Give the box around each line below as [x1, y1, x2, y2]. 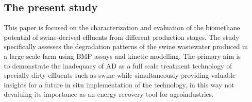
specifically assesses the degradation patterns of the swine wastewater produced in [4, 41, 248, 51]
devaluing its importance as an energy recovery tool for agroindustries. [4, 89, 214, 99]
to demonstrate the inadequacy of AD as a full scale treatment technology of [4, 60, 232, 70]
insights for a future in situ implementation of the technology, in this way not [4, 79, 235, 89]
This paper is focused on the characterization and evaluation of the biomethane [4, 22, 240, 33]
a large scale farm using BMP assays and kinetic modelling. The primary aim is [4, 51, 241, 61]
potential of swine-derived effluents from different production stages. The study [4, 32, 239, 42]
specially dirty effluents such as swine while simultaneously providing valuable [4, 70, 236, 80]
